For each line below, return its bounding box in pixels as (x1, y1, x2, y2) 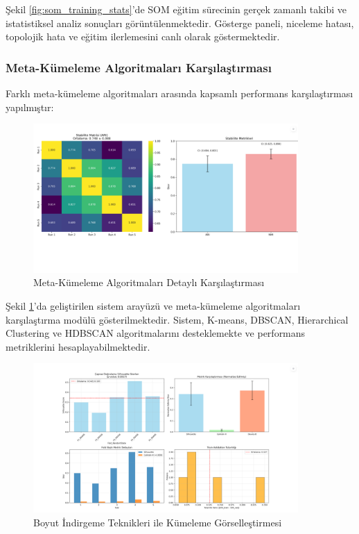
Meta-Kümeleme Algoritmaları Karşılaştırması (6, 58, 272, 76)
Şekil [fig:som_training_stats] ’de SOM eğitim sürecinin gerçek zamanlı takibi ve (6, 2, 347, 16)
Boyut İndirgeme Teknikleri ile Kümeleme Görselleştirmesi (33, 515, 282, 529)
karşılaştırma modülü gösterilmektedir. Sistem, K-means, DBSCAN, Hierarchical (6, 312, 349, 326)
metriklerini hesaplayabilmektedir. (6, 339, 150, 353)
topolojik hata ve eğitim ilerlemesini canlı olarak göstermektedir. (6, 29, 280, 44)
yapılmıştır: (6, 99, 54, 114)
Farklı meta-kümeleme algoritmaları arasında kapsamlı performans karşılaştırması (6, 86, 353, 100)
